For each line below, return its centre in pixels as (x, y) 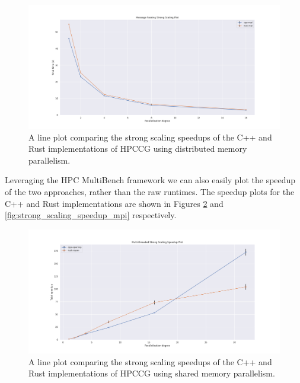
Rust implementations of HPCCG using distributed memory (138, 149)
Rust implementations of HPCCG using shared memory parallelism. (152, 373)
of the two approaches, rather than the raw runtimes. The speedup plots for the (150, 192)
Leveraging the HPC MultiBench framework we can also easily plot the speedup (150, 180)
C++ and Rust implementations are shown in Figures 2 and (114, 203)
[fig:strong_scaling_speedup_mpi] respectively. (91, 215)
